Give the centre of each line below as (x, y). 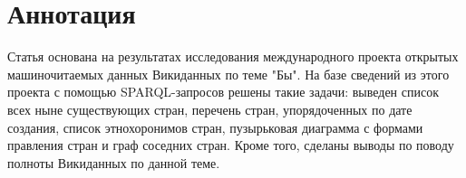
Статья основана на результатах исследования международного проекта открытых (233, 56)
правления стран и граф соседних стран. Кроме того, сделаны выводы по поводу (231, 145)
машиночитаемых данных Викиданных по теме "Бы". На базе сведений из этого (228, 74)
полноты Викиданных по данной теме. (114, 162)
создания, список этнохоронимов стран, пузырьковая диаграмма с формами (215, 127)
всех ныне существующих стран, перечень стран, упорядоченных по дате (210, 109)
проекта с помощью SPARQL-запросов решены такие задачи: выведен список (223, 92)
